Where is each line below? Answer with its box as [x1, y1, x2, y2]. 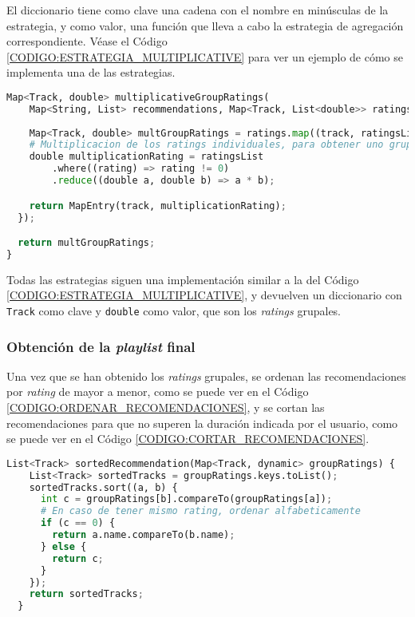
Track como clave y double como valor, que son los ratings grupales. [6, 302, 342, 318]
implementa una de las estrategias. [6, 64, 176, 81]
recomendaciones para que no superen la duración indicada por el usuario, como [6, 414, 398, 431]
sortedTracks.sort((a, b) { [29, 481, 178, 493]
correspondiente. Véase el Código [6, 33, 168, 49]
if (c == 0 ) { [40, 517, 116, 529]
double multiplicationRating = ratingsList [29, 151, 264, 163]
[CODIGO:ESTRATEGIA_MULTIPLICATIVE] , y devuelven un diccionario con [6, 287, 402, 303]
